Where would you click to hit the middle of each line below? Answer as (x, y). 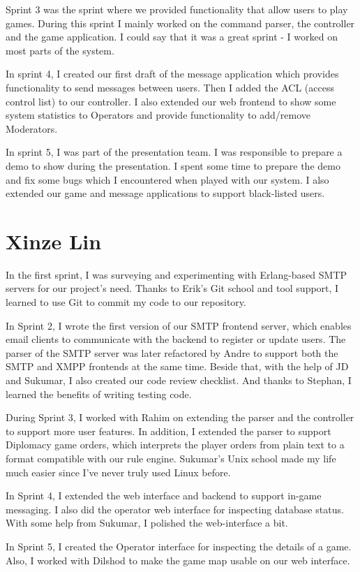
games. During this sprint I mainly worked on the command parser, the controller (180, 23)
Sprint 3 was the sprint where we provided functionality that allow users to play (177, 9)
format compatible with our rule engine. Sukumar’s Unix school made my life (171, 458)
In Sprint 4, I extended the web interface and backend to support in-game (164, 496)
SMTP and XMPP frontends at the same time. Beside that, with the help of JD (177, 366)
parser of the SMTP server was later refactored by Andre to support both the (172, 352)
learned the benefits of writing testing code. (99, 394)
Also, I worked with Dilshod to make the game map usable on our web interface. (178, 560)
